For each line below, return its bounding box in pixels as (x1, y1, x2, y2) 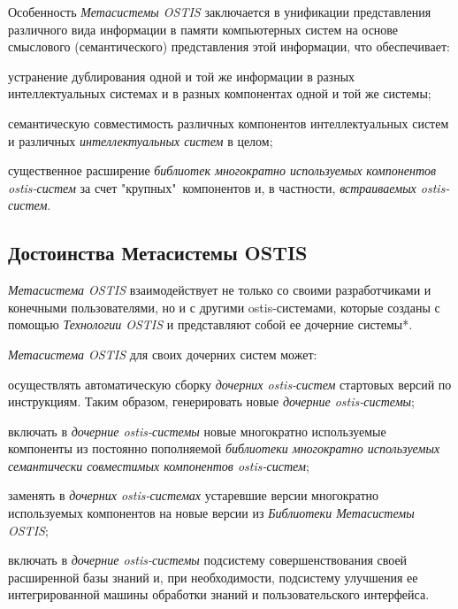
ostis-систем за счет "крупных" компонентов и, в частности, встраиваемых (8, 178, 416, 197)
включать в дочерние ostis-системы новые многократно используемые (8, 421, 386, 440)
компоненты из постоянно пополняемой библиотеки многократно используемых (8, 439, 440, 458)
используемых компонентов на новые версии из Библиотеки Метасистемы (8, 504, 415, 522)
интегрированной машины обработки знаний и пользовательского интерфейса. (8, 585, 430, 604)
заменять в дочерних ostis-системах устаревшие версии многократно (8, 486, 379, 505)
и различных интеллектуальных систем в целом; (8, 131, 273, 150)
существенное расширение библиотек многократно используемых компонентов (8, 161, 437, 180)
